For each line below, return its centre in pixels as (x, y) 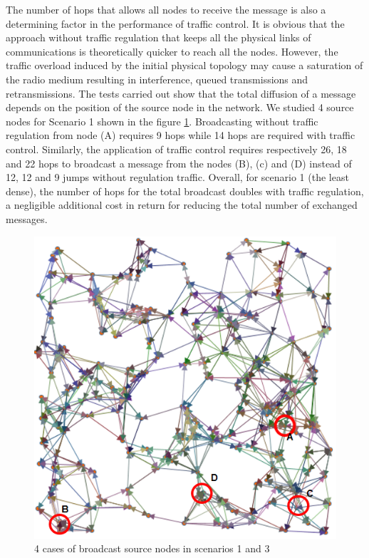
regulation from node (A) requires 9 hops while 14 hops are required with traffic (181, 135)
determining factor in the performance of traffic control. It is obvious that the (175, 23)
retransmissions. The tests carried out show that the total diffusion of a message (181, 93)
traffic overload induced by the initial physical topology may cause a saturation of (184, 65)
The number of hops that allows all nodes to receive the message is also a (166, 9)
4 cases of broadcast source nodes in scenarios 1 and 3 (152, 548)
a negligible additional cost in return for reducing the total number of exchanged (182, 205)
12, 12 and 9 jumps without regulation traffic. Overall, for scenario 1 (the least (177, 177)
